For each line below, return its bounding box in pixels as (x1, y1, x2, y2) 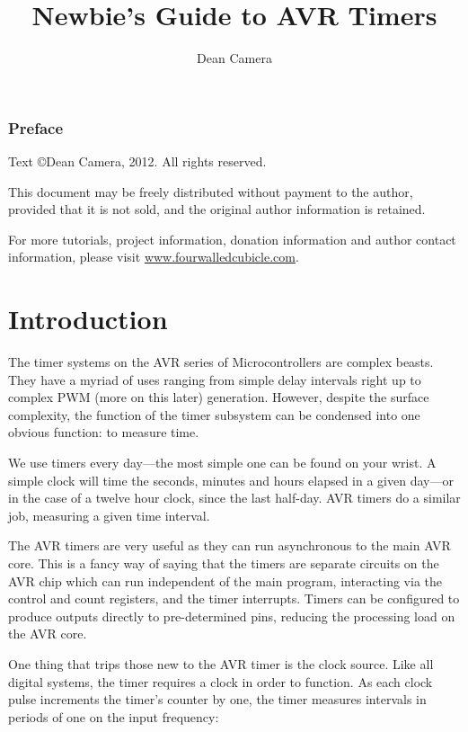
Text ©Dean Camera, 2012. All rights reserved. (8, 152, 267, 171)
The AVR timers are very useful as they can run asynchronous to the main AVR (8, 536, 451, 555)
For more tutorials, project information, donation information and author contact (8, 229, 456, 248)
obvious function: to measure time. (8, 423, 199, 442)
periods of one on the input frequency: (8, 707, 219, 726)
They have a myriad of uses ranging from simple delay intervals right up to (8, 370, 421, 388)
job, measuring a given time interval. (8, 505, 210, 524)
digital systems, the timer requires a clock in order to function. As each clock (8, 672, 433, 691)
